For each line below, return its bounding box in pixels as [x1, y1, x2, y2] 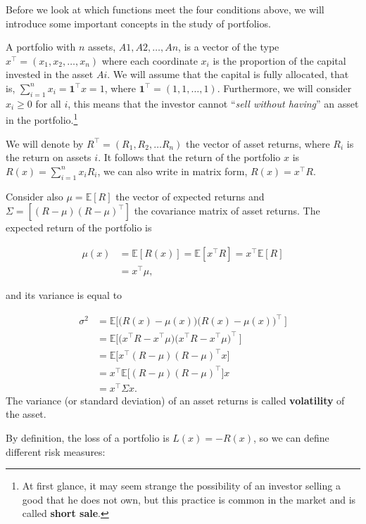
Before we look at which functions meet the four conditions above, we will [6, 2, 324, 16]
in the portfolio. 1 [6, 110, 78, 127]
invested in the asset [6, 67, 94, 82]
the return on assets [6, 150, 91, 165]
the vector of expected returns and [115, 188, 265, 203]
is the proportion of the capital [213, 53, 346, 68]
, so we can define [253, 430, 329, 445]
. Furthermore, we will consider [217, 80, 352, 95]
